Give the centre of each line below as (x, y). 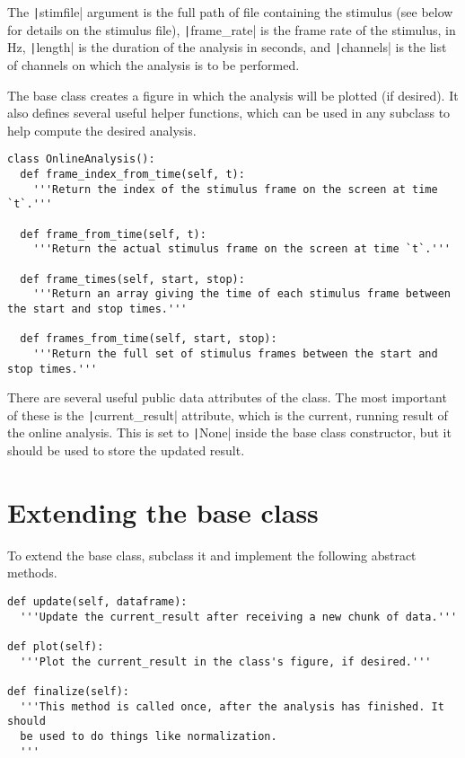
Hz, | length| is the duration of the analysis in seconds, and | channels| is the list (227, 47)
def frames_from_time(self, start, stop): (149, 339)
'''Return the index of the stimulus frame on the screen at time (235, 189)
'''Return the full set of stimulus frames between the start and (235, 353)
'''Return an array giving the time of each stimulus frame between (241, 294)
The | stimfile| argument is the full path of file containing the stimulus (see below (230, 12)
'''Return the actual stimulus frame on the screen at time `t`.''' (241, 249)
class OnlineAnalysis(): (81, 159)
